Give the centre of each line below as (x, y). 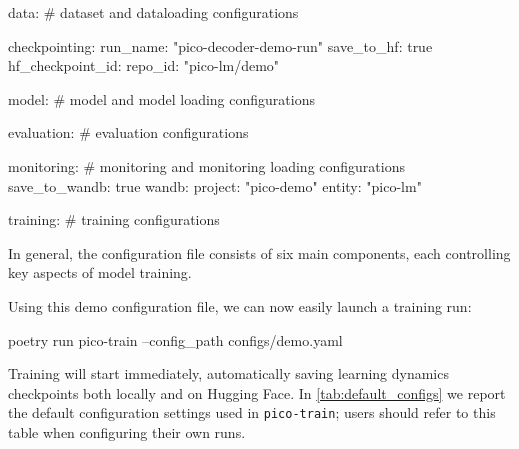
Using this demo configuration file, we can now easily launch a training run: (240, 305)
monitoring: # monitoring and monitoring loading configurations (206, 165)
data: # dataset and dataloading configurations (153, 12)
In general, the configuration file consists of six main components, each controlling (259, 252)
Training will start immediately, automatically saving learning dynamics (228, 373)
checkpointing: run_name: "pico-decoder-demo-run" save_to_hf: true (220, 45)
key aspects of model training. (100, 272)
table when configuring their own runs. (127, 431)
